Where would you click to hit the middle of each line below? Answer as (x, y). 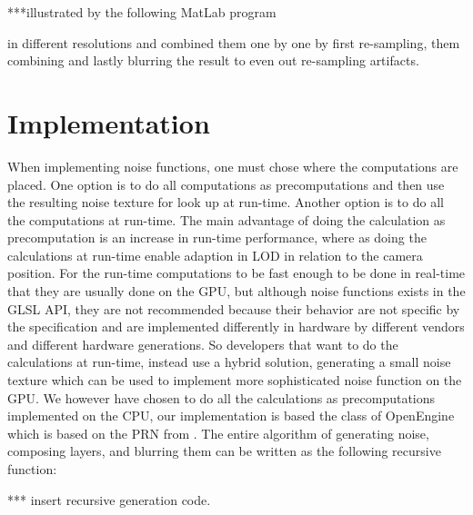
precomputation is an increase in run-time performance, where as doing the (217, 238)
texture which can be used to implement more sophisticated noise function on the (235, 380)
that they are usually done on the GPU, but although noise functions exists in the (236, 291)
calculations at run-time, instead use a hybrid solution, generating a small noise (229, 362)
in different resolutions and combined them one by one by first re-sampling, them (234, 42)
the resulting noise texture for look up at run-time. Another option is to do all (226, 202)
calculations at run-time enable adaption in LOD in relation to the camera (215, 255)
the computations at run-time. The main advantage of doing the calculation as (226, 219)
